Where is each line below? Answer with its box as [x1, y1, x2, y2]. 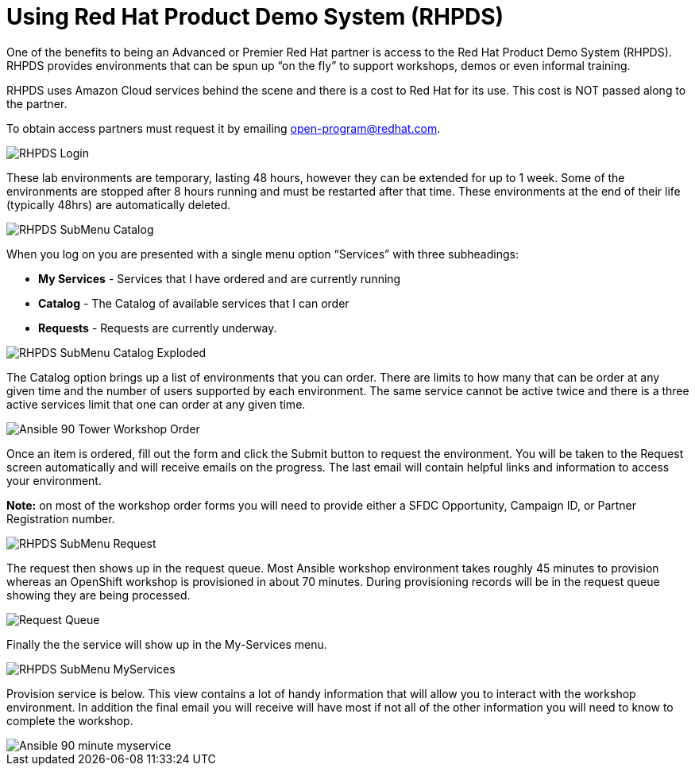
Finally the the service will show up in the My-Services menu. [6, 637, 327, 651]
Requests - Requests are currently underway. [38, 320, 277, 335]
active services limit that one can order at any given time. [6, 397, 306, 411]
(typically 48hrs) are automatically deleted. [6, 197, 231, 211]
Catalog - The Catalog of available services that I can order [38, 296, 349, 310]
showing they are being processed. [6, 588, 191, 602]
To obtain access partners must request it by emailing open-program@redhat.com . [6, 121, 441, 135]
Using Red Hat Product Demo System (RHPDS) [6, 3, 504, 30]
